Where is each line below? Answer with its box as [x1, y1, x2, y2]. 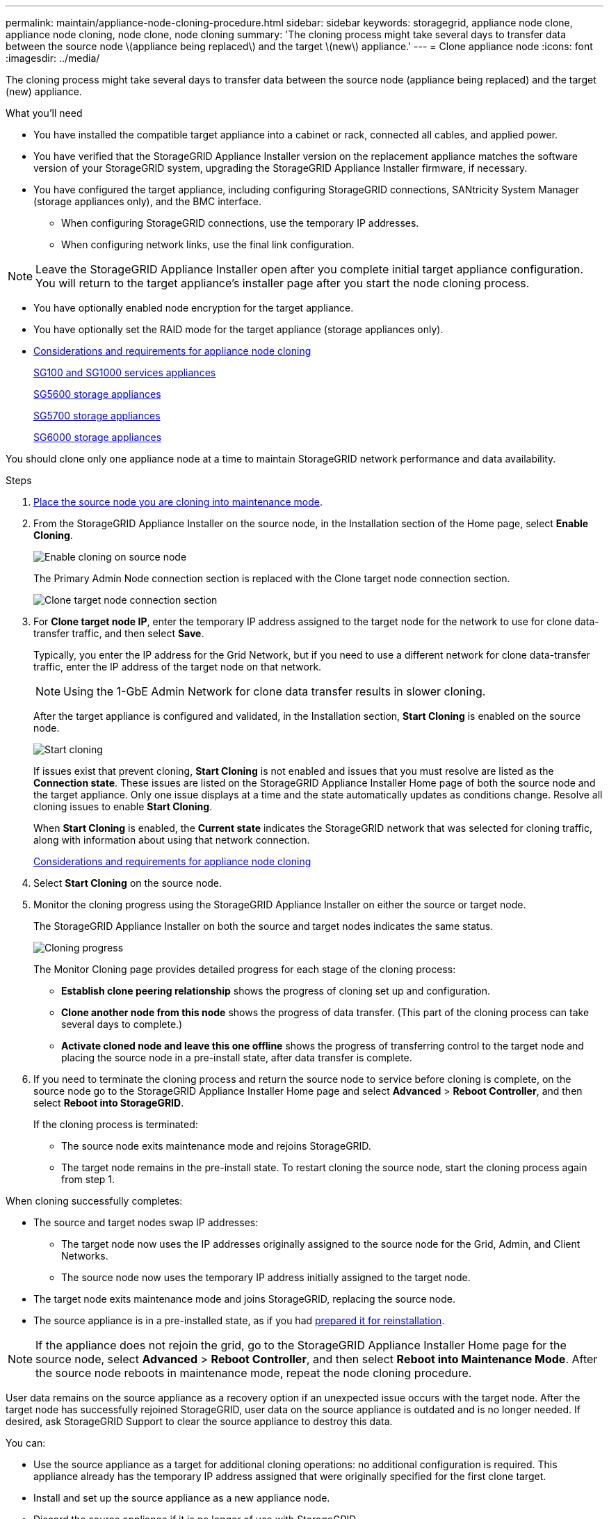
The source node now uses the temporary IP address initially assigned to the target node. [61, 1271, 471, 1283]
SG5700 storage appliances [33, 410, 161, 421]
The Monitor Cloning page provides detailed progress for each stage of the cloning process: [33, 963, 456, 975]
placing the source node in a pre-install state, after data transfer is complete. [61, 1052, 412, 1063]
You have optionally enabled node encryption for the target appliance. [33, 302, 354, 314]
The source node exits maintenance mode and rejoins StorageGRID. [61, 1140, 371, 1152]
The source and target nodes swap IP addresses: [33, 1216, 259, 1228]
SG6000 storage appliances [33, 431, 162, 443]
